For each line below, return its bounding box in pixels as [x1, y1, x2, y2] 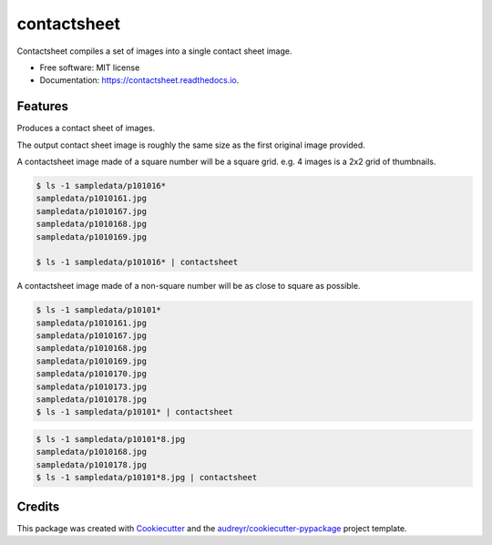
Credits [16, 499, 60, 514]
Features [16, 98, 68, 114]
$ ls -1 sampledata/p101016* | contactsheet [36, 257, 239, 268]
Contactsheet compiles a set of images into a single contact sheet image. [16, 46, 292, 57]
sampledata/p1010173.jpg [36, 381, 148, 392]
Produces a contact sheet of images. [16, 123, 155, 134]
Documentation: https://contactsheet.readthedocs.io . [39, 75, 240, 86]
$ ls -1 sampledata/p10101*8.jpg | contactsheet [36, 472, 258, 483]
